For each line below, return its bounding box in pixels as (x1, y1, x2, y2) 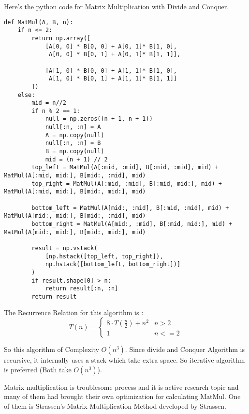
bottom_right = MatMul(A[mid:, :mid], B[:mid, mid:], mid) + (31, 221, 233, 227)
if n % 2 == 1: (31, 107, 80, 114)
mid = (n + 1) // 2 (45, 156, 108, 163)
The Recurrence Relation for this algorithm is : (4, 307, 144, 317)
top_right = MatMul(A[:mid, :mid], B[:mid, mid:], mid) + (31, 180, 222, 187)
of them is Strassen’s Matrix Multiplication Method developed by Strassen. (4, 400, 226, 411)
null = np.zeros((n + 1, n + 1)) (45, 115, 153, 123)
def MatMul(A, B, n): (4, 18, 73, 26)
